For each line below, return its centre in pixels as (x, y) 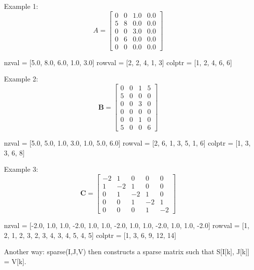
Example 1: (21, 6)
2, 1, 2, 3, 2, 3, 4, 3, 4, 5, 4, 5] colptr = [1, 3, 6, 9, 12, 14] (90, 235)
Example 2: (21, 79)
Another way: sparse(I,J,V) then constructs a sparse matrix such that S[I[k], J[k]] (127, 251)
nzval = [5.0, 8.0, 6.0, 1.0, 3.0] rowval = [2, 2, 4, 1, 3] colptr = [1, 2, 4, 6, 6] (118, 62)
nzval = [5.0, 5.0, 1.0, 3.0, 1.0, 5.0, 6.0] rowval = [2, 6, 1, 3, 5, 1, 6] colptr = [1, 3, (127, 143)
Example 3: (21, 169)
